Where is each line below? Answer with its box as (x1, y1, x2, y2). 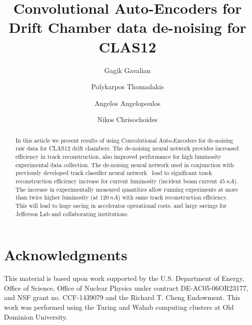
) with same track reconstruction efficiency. (118, 193, 228, 201)
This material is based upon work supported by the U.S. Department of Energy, (4, 273, 245, 283)
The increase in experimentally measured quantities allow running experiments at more (15, 185, 238, 193)
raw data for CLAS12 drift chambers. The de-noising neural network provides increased (15, 144, 239, 152)
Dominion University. (4, 311, 68, 322)
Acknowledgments (4, 245, 127, 265)
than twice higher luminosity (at (15, 193, 99, 201)
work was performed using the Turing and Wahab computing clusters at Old (4, 301, 234, 312)
